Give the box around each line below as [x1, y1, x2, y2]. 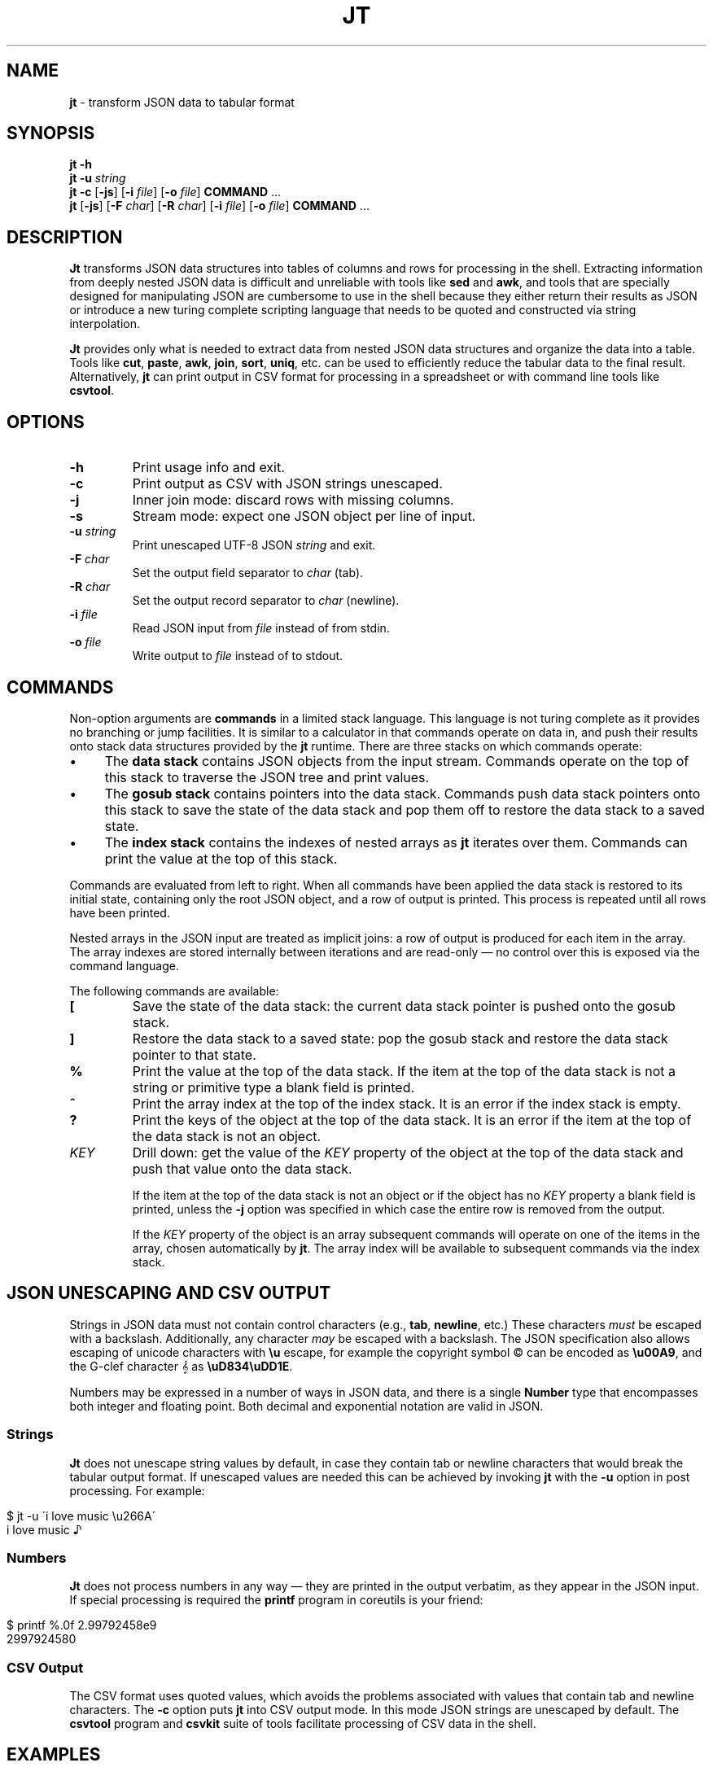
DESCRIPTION [7, 226, 123, 247]
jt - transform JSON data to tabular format [69, 94, 295, 109]
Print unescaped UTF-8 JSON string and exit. [132, 538, 376, 553]
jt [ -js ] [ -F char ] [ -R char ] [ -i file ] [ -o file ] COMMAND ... [69, 199, 370, 213]
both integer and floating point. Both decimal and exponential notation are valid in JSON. [69, 1398, 544, 1413]
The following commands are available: [69, 983, 279, 998]
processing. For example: [69, 1483, 205, 1498]
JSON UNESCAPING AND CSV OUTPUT [7, 1283, 331, 1304]
